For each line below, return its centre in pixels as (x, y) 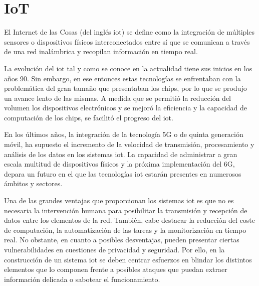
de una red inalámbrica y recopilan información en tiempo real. (101, 51)
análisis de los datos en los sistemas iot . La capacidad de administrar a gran (121, 154)
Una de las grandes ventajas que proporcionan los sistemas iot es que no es (119, 200)
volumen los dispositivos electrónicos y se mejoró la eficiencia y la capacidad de (126, 108)
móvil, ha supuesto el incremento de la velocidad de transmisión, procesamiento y (129, 144)
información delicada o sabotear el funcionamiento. (82, 279)
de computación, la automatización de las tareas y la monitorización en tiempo (125, 230)
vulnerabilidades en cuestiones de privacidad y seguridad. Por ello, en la (114, 249)
